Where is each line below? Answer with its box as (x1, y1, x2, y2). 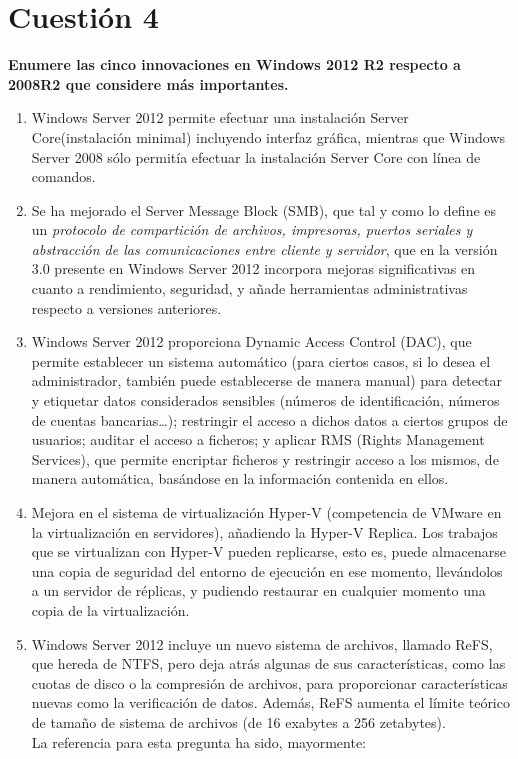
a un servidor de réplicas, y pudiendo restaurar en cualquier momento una (31, 580, 486, 601)
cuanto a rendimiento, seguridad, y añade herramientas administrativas (31, 278, 468, 299)
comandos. (31, 166, 96, 187)
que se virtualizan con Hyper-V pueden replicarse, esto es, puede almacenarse (31, 541, 507, 562)
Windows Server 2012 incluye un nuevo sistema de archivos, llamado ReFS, (31, 633, 493, 654)
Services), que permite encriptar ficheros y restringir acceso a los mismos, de (31, 448, 499, 469)
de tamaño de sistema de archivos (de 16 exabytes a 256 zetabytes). (31, 711, 446, 732)
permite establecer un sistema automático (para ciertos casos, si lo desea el (31, 350, 491, 371)
